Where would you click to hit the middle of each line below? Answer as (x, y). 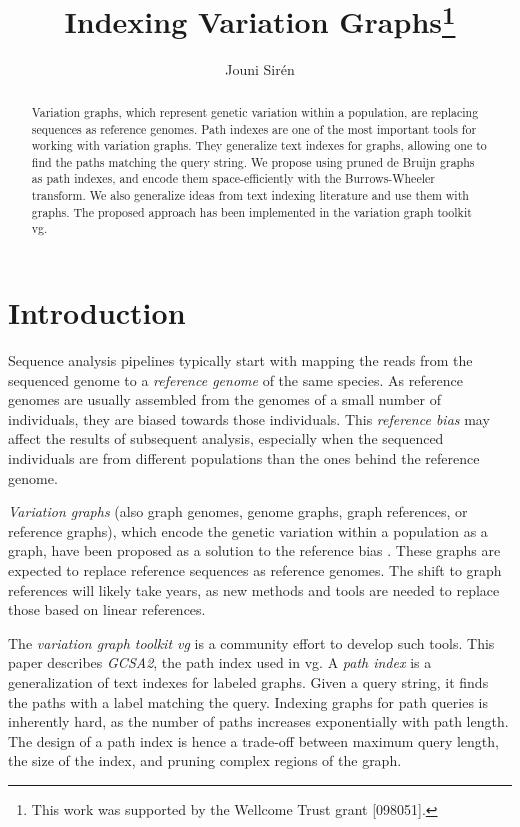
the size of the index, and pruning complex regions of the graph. (205, 760)
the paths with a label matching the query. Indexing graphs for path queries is (248, 701)
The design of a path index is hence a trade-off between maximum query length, (253, 740)
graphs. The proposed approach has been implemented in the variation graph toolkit (251, 211)
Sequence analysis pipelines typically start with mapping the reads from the (240, 360)
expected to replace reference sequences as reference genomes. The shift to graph (255, 569)
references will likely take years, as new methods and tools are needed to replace (254, 589)
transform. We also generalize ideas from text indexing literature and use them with (250, 195)
